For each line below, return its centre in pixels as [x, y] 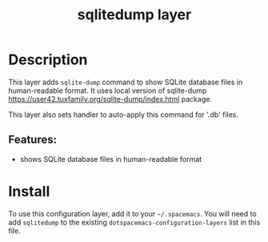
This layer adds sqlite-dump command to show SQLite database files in [126, 82]
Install [29, 191]
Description [48, 60]
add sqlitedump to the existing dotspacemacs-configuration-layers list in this [134, 222]
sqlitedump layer [134, 15]
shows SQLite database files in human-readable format [111, 159]
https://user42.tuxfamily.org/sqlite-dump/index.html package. [110, 99]
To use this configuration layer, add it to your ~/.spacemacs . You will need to [133, 213]
